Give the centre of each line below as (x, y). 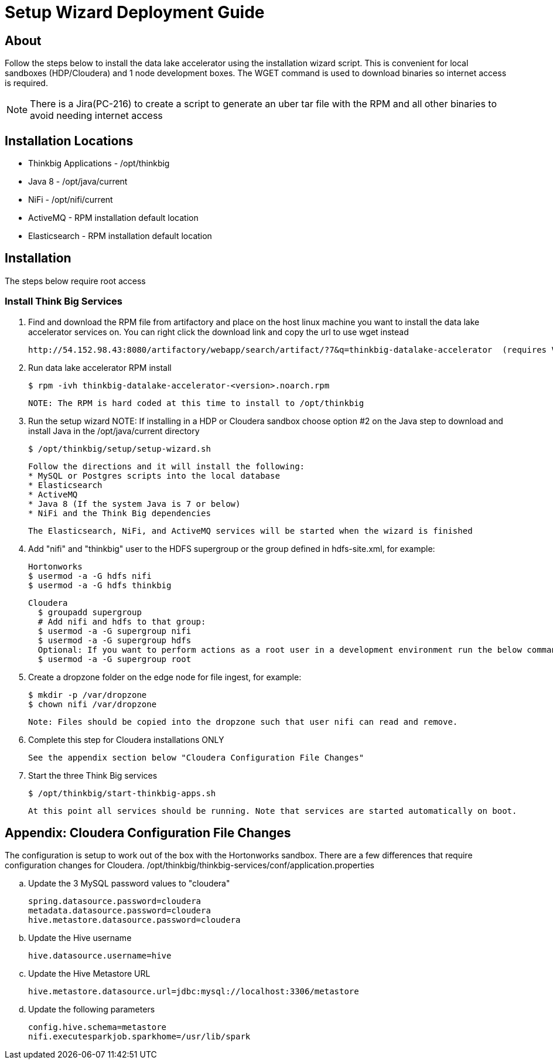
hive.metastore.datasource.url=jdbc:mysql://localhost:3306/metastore (194, 992)
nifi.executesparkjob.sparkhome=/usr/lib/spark (139, 1037)
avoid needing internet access (96, 116)
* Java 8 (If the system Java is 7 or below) (134, 504)
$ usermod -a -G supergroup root (115, 659)
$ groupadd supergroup (90, 612)
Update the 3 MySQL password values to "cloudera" (129, 884)
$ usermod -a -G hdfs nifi (90, 576)
